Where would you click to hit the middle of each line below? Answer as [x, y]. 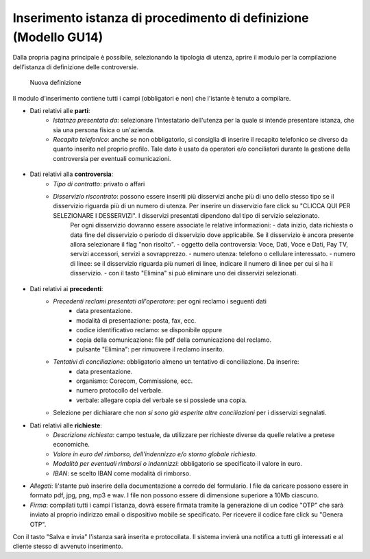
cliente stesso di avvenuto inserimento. [68, 546]
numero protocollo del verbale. [120, 390]
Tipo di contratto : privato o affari [99, 184]
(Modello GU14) [58, 37]
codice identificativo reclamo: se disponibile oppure [149, 330]
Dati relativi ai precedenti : [66, 288]
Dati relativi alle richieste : [66, 425]
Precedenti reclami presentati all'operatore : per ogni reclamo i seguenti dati [160, 301]
